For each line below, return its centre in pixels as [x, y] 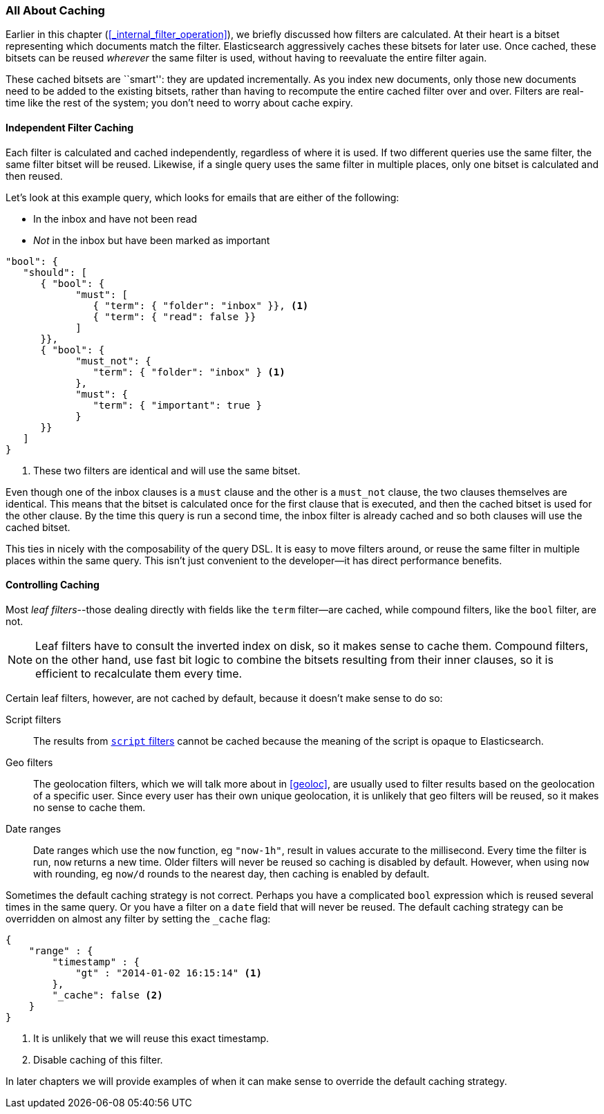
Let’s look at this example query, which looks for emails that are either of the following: [202, 197]
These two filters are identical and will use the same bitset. [167, 470]
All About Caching [55, 10]
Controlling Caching [53, 585]
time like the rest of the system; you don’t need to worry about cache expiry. [179, 103]
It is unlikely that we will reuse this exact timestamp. [151, 1038]
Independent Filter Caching [70, 127]
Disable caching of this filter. [98, 1059]
